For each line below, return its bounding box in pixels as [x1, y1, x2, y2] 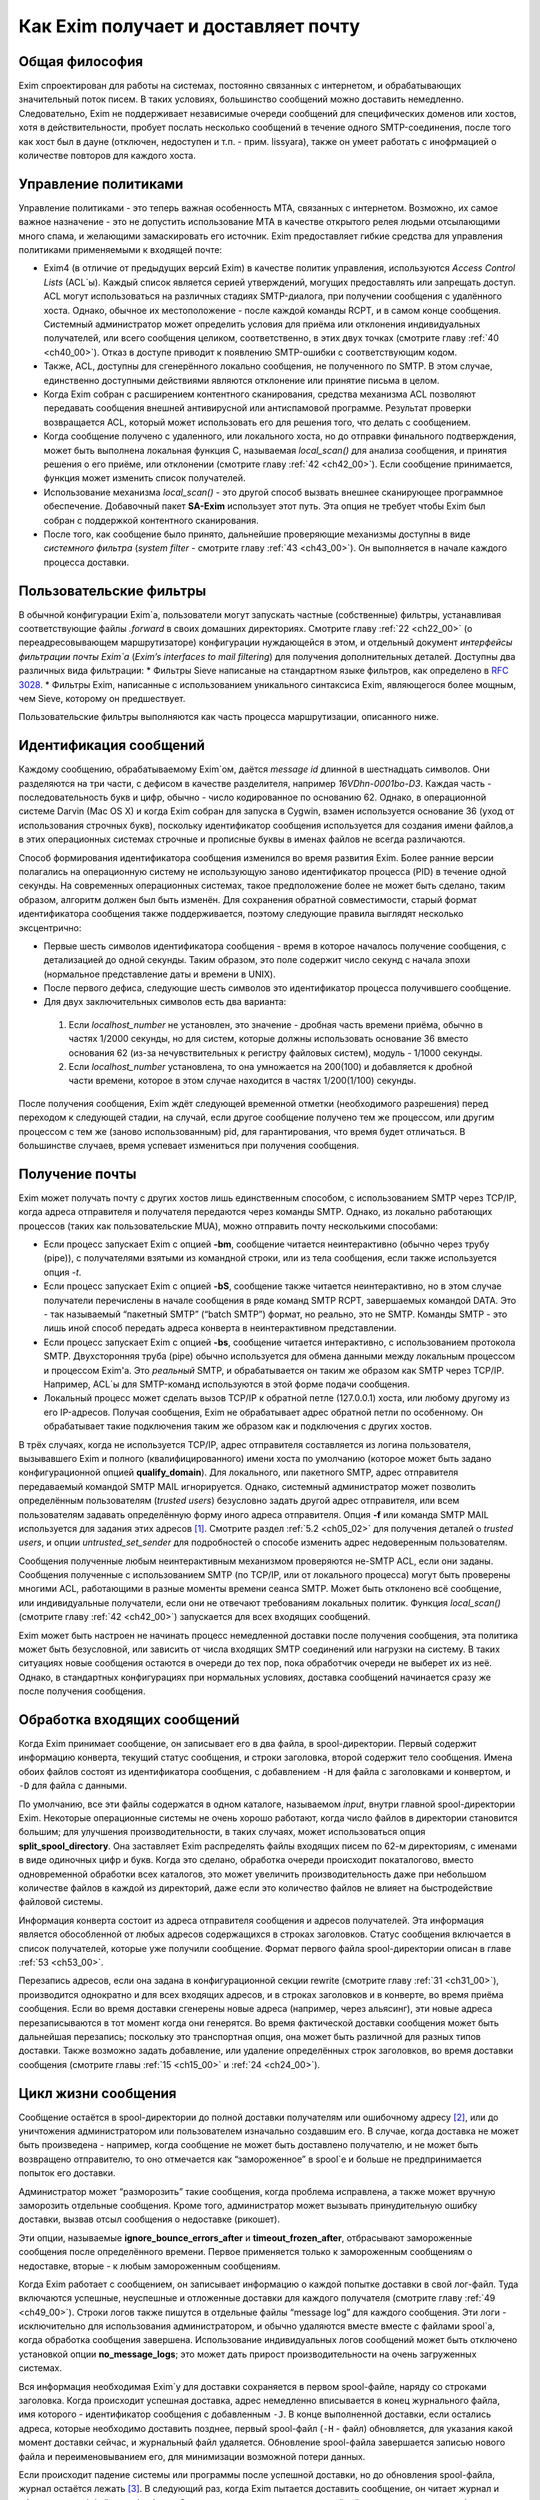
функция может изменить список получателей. [43, 472, 246, 484]
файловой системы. [18, 1896, 104, 1908]
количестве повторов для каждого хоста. [18, 150, 197, 162]
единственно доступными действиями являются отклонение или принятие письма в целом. [43, 374, 440, 386]
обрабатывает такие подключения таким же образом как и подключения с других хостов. [43, 1420, 432, 1432]
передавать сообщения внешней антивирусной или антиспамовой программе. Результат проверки [43, 402, 472, 414]
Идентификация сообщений [18, 737, 205, 754]
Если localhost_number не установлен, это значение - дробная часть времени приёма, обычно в [68, 1018, 484, 1030]
